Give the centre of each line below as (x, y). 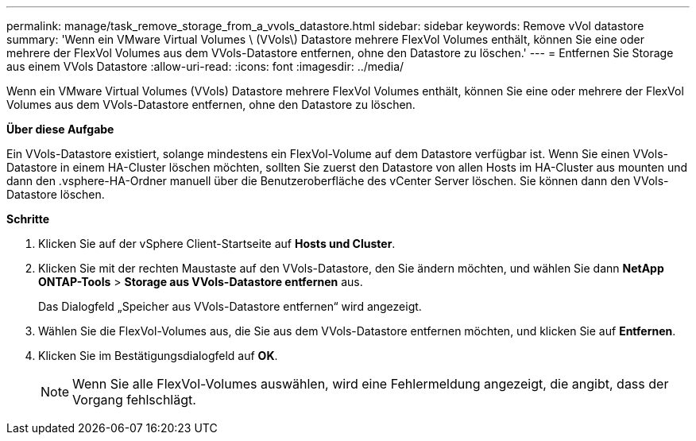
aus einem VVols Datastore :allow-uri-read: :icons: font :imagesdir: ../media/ (205, 66)
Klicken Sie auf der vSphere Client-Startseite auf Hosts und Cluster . (217, 244)
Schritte (28, 219)
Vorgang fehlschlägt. (134, 400)
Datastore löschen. (56, 194)
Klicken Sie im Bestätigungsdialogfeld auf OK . (158, 356)
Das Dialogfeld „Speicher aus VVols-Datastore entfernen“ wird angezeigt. (230, 306)
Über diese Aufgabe (60, 129)
